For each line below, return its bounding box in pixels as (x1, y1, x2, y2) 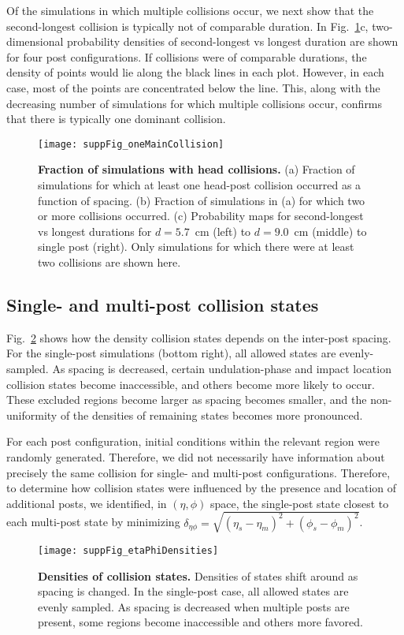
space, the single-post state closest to (209, 495, 389, 511)
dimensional (6, 33, 64, 50)
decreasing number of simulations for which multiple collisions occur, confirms (6, 95, 383, 111)
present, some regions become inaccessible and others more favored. (38, 614, 363, 630)
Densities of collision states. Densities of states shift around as (38, 567, 358, 584)
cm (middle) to (294, 222, 367, 239)
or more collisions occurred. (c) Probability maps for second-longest (38, 207, 364, 224)
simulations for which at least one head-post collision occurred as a (38, 177, 361, 192)
